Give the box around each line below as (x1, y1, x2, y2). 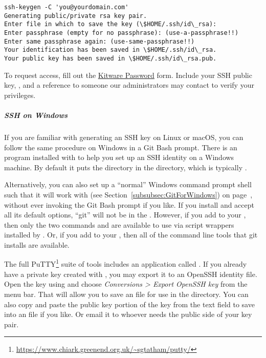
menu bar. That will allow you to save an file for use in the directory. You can (4, 288, 249, 299)
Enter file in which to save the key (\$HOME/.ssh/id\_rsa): (4, 21, 217, 28)
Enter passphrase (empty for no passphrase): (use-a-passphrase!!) (4, 29, 239, 36)
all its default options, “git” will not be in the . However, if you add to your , (4, 209, 246, 220)
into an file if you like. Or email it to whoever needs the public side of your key (4, 309, 252, 320)
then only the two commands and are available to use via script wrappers (4, 219, 234, 230)
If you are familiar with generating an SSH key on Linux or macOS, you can (4, 131, 243, 142)
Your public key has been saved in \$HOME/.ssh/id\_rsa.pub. (4, 54, 217, 62)
